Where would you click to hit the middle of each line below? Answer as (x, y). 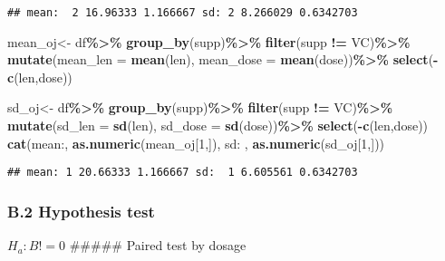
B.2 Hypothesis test (81, 211)
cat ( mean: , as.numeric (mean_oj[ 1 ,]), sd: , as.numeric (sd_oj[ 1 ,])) (196, 143)
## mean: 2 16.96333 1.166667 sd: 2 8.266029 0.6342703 (183, 13)
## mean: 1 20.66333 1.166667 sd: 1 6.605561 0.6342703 (183, 173)
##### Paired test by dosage (158, 245)
